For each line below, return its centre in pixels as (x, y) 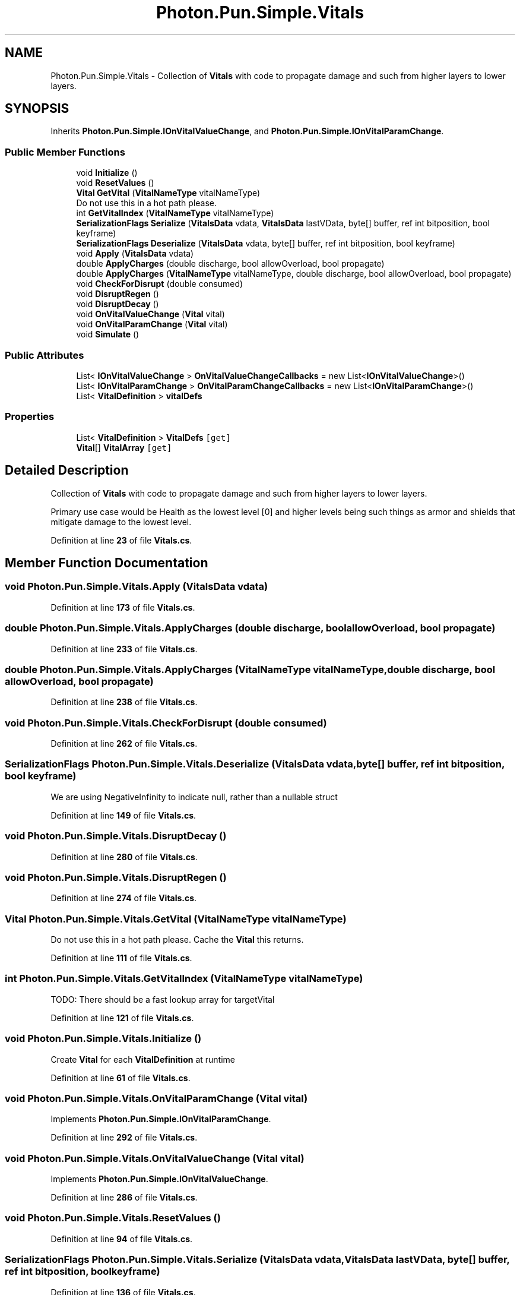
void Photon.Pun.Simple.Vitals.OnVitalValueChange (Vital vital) (155, 1158)
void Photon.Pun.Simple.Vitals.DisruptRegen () (116, 877)
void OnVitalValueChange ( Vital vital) (150, 314)
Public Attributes (45, 355)
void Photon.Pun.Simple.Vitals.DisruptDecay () (116, 836)
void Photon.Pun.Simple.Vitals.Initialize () (103, 1039)
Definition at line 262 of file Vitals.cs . (124, 743)
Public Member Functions (65, 152)
